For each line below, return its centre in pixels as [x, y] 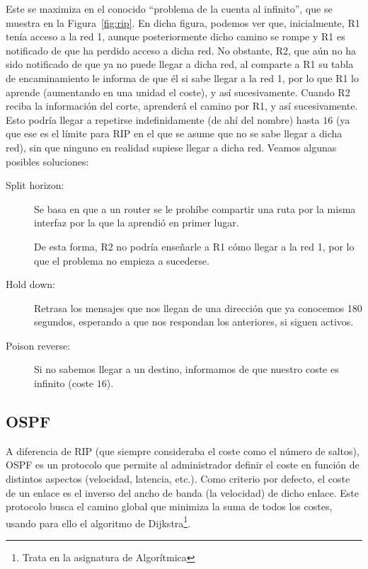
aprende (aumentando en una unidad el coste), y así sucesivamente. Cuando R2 [178, 92]
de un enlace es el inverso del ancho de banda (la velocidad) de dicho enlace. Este [182, 492]
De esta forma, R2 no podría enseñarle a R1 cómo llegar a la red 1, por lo [194, 246]
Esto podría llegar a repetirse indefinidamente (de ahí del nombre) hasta [163, 119]
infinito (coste [64, 383]
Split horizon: [35, 185]
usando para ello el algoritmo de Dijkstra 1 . [98, 522]
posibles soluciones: [47, 161]
